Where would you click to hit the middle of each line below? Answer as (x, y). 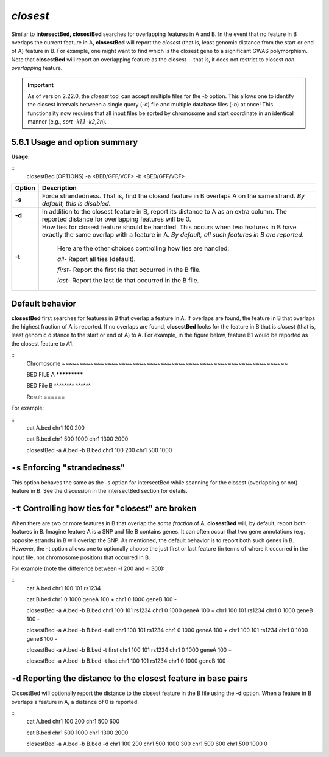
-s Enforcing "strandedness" (68, 468)
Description (59, 188)
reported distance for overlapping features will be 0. (116, 219)
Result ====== (46, 397)
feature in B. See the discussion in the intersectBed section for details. (100, 491)
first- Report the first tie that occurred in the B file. (129, 270)
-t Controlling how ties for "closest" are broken (104, 508)
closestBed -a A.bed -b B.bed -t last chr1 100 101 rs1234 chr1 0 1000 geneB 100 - (128, 661)
